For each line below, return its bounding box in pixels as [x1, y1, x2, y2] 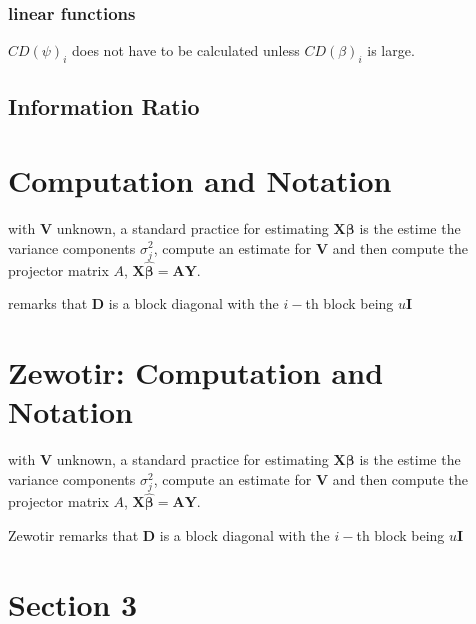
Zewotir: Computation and [8, 352, 384, 393]
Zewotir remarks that [8, 524, 139, 545]
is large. [367, 40, 415, 61]
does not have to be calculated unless [72, 40, 300, 61]
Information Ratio [8, 91, 200, 122]
